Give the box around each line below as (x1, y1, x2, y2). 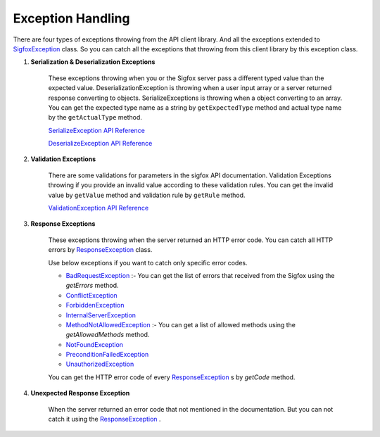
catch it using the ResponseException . (48, 415, 161, 424)
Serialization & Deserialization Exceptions (30, 58, 156, 66)
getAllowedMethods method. (65, 331, 150, 339)
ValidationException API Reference (48, 204, 149, 213)
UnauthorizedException (65, 360, 134, 369)
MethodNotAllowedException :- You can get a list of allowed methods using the (65, 320, 296, 329)
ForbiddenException (65, 301, 125, 310)
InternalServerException (65, 310, 137, 319)
